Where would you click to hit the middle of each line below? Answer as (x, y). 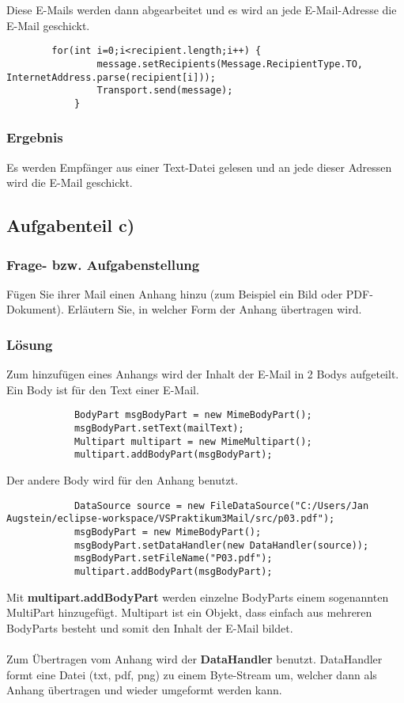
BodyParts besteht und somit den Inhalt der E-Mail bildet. (150, 627)
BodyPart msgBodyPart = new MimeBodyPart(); (193, 415)
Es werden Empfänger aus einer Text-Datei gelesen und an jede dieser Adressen (199, 167)
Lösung (30, 344)
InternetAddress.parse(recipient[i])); (111, 77)
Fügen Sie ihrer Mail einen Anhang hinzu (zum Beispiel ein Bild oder (175, 293)
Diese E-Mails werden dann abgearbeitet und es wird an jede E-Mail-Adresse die (202, 9)
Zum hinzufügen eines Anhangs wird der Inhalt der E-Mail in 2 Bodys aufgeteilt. (203, 374)
